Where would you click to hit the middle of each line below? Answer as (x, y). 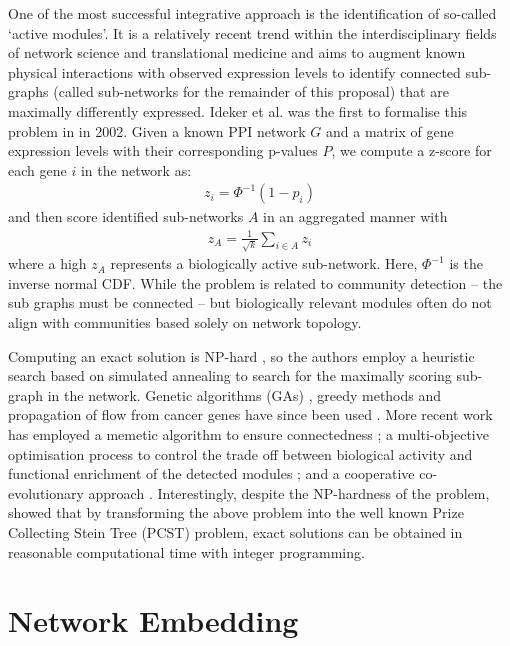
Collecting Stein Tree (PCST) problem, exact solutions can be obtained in (235, 531)
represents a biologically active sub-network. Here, (264, 263)
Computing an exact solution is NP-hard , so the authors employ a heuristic (241, 355)
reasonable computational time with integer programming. (186, 551)
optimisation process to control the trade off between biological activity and (240, 453)
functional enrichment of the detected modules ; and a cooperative (211, 473)
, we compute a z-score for (411, 150)
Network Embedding (153, 620)
